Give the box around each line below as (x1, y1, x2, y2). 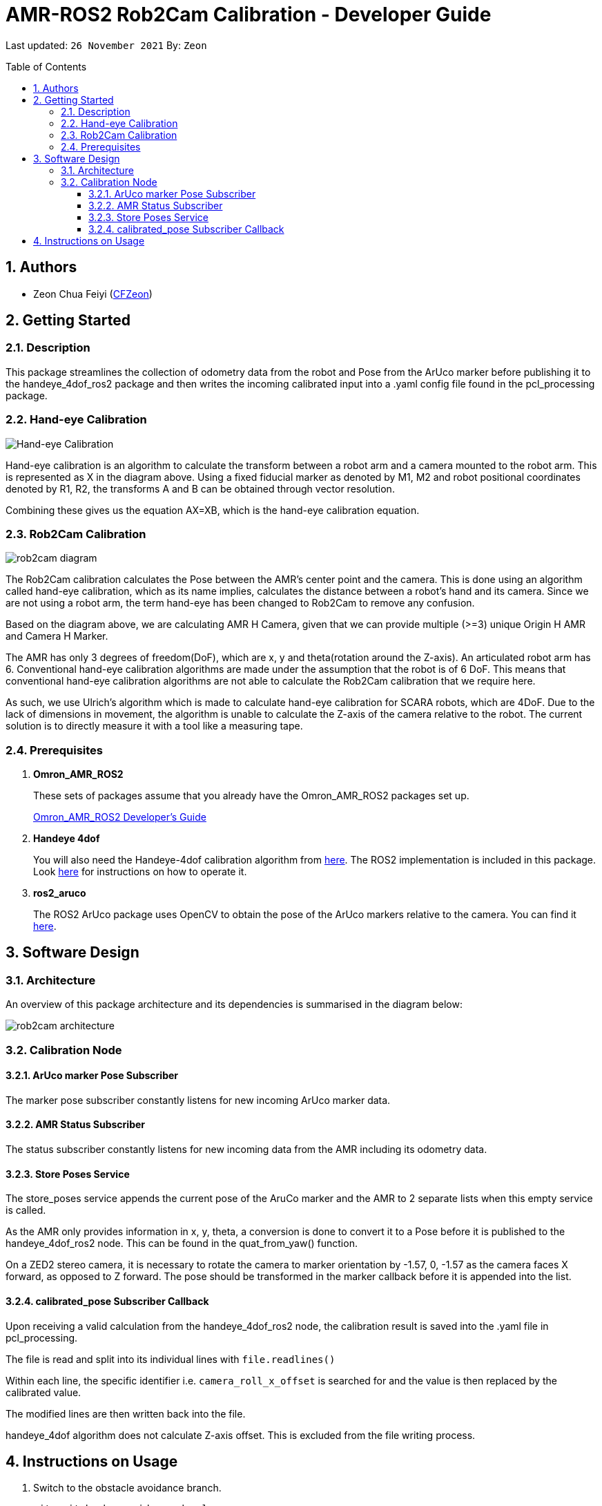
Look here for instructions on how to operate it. (33, 866, 247, 878)
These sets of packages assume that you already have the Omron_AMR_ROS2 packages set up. (33, 790, 469, 802)
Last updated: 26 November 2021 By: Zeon (6, 39, 207, 51)
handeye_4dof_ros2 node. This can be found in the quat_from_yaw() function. (6, 1237, 358, 1250)
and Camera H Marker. (6, 630, 108, 642)
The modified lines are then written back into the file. (6, 1407, 246, 1420)
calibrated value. (6, 1386, 81, 1398)
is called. (6, 1204, 46, 1217)
